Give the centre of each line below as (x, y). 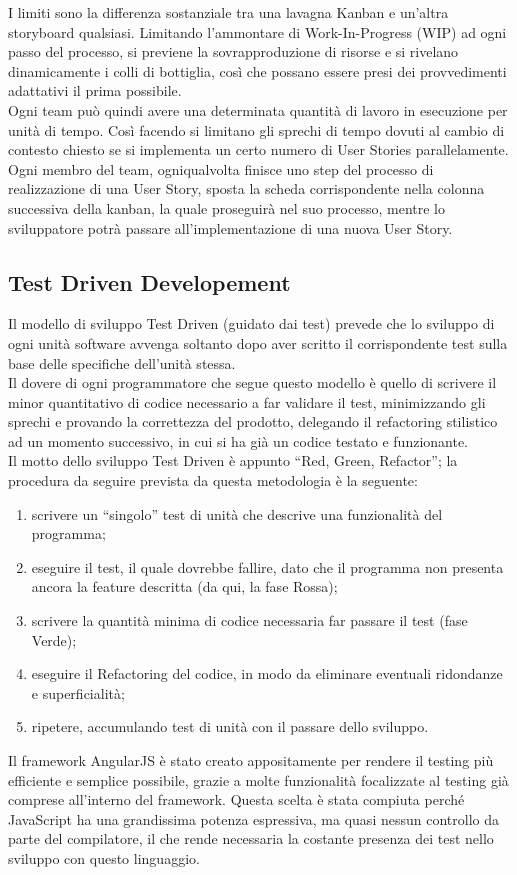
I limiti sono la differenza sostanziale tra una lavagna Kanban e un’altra (228, 12)
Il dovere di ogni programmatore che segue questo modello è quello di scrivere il (252, 382)
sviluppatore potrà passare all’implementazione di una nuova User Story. (230, 227)
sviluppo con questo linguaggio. (104, 857)
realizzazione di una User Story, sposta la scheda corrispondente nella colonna (246, 188)
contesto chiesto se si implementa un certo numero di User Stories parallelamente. (258, 149)
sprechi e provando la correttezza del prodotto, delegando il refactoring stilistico (253, 421)
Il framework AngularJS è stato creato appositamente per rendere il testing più (251, 760)
